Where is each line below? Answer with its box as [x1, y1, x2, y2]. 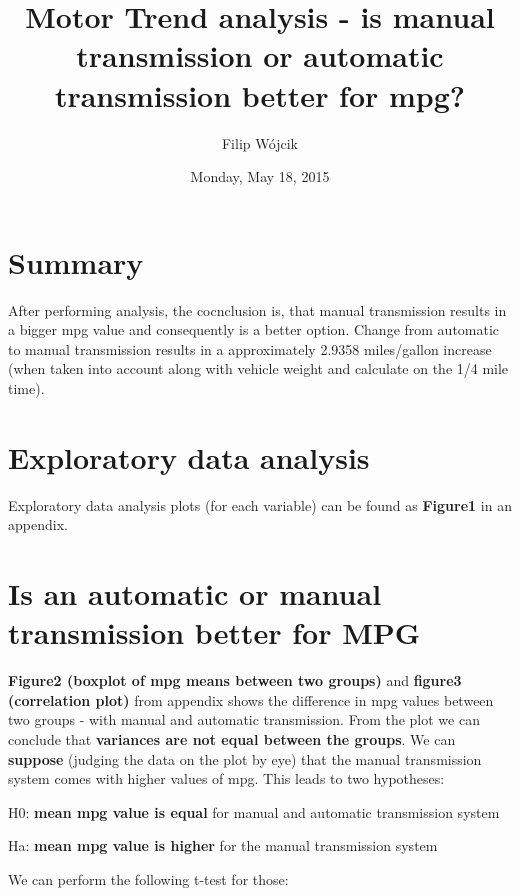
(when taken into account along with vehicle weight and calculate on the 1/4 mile [8, 358, 509, 379]
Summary [8, 241, 144, 282]
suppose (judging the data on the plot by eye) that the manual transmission [8, 748, 482, 769]
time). [8, 378, 45, 398]
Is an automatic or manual [8, 573, 382, 614]
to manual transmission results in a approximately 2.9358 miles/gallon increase [8, 338, 492, 359]
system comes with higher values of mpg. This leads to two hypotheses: [8, 768, 445, 789]
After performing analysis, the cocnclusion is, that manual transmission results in [8, 299, 507, 320]
